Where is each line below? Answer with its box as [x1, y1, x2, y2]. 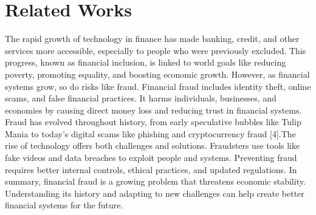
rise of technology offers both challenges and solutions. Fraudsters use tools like [5, 139, 300, 152]
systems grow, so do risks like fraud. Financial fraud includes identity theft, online [5, 80, 311, 92]
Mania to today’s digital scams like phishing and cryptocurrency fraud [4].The [5, 127, 296, 140]
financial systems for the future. [5, 199, 123, 211]
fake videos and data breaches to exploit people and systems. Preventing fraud [5, 151, 297, 164]
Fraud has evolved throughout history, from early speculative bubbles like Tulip [5, 115, 301, 128]
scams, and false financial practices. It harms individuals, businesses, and [5, 92, 276, 104]
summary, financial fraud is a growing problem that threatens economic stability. [5, 175, 306, 188]
